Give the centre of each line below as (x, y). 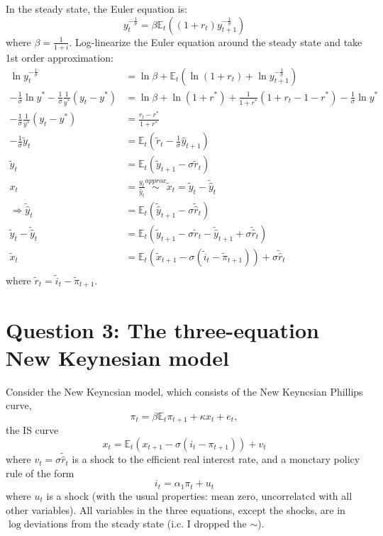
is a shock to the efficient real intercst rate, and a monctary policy (216, 459)
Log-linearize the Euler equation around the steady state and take (219, 41)
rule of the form (40, 473)
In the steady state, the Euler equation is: (96, 9)
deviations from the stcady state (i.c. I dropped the (135, 524)
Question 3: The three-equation (162, 329)
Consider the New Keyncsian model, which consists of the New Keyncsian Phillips (184, 391)
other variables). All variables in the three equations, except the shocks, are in (176, 509)
